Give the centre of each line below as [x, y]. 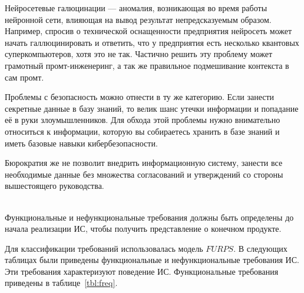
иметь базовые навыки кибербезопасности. [81, 143]
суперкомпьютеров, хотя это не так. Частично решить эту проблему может [139, 54]
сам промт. [24, 77]
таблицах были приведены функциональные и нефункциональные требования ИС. [152, 260]
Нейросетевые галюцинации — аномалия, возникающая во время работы [136, 8]
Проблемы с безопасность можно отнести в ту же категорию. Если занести [140, 97]
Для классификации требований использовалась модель [104, 248]
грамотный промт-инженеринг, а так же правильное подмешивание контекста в [147, 65]
